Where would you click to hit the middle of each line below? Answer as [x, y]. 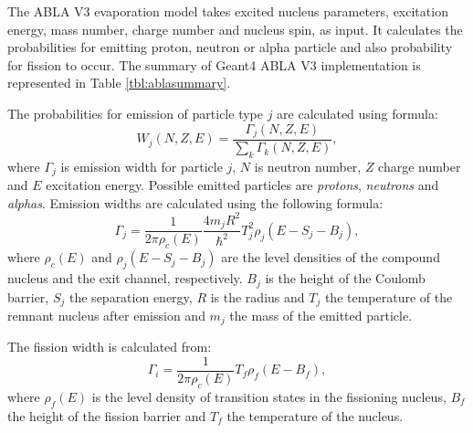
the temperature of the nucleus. [315, 415]
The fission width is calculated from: [110, 347]
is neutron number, [308, 166]
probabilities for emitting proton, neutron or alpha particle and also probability [230, 47]
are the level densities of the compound [331, 257]
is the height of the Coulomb [345, 278]
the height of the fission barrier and [107, 415]
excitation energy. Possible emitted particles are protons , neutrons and [242, 185]
